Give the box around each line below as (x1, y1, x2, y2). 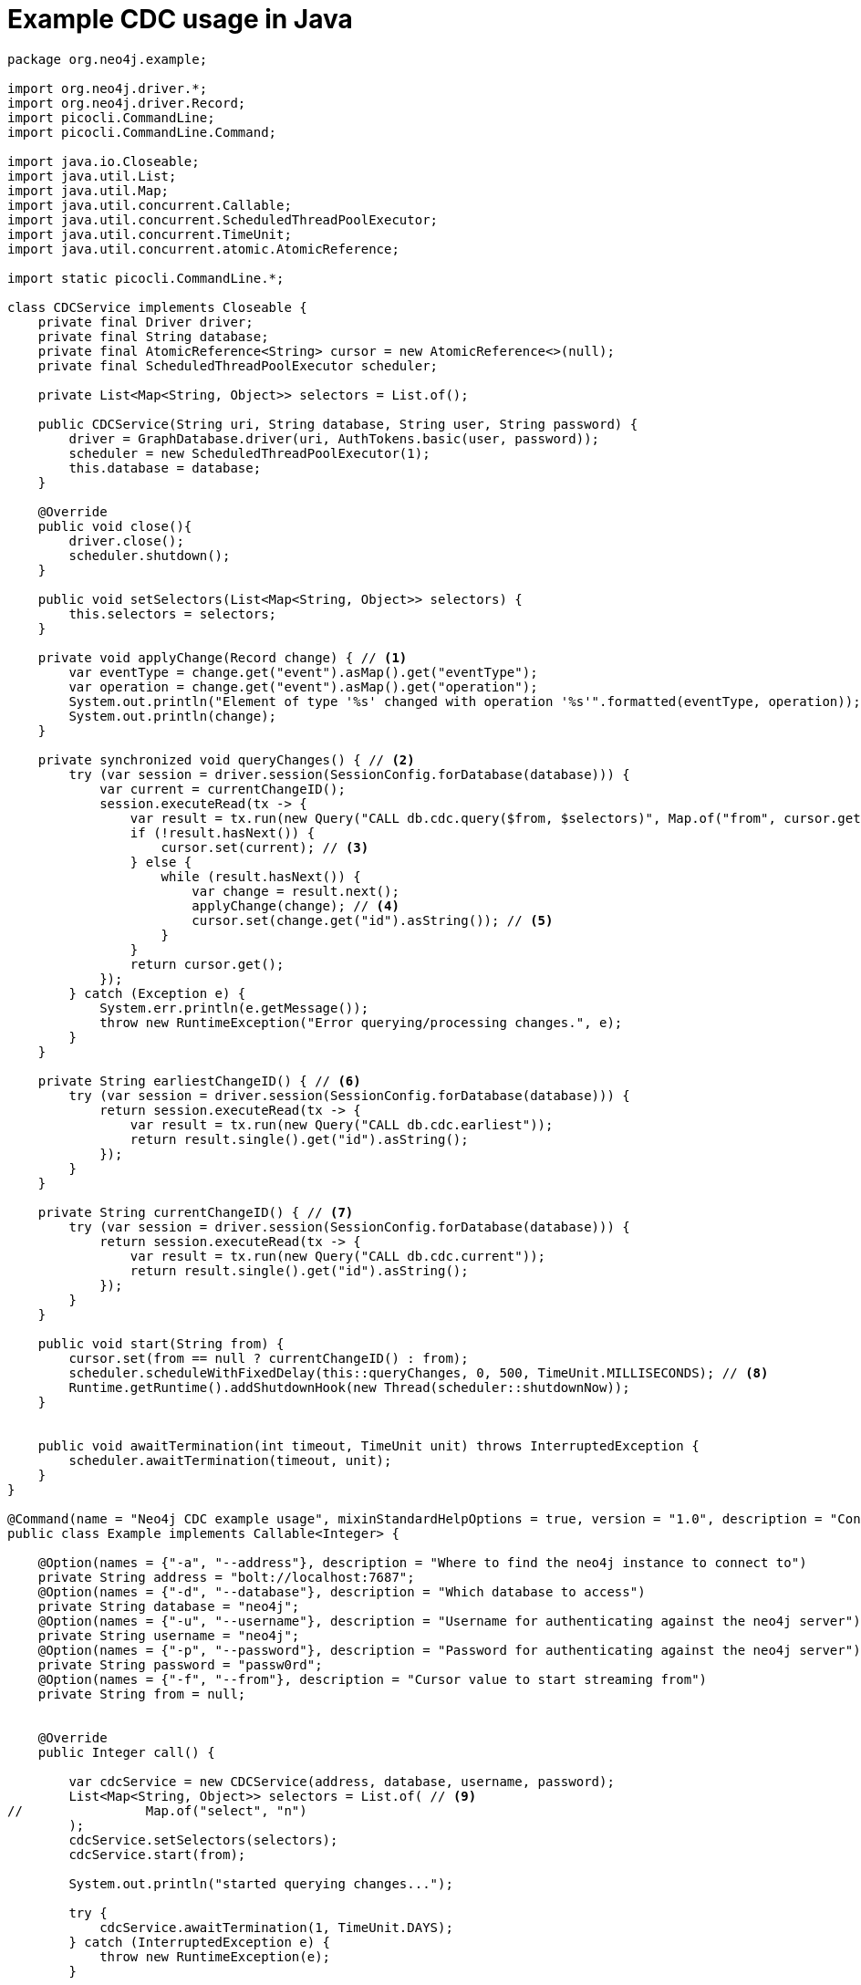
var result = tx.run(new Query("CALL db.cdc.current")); (130, 1248, 546, 1263)
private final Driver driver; (37, 314, 254, 329)
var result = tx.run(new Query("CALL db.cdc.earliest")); (130, 1117, 554, 1132)
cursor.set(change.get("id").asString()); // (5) (192, 912, 554, 928)
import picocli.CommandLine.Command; (7, 124, 277, 140)
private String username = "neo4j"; (37, 1627, 300, 1643)
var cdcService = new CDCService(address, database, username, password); (68, 1773, 615, 1789)
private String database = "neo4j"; (37, 1598, 300, 1614)
